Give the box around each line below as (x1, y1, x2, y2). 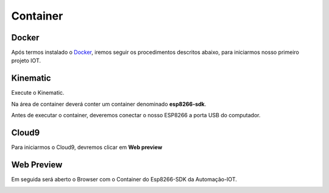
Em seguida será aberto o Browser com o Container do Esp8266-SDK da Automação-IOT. (11, 175, 237, 183)
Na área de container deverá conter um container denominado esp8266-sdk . (11, 100, 207, 107)
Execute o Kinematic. (11, 89, 65, 96)
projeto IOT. (11, 57, 41, 64)
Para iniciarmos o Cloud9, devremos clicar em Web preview (11, 144, 163, 151)
